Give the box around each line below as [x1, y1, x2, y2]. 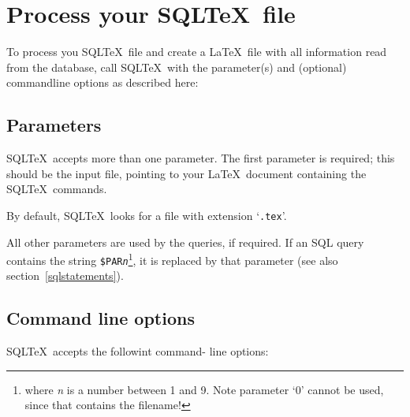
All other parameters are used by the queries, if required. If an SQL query [6, 233, 364, 250]
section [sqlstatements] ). [6, 267, 124, 284]
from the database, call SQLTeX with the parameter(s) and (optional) [6, 58, 347, 75]
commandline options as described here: [6, 74, 199, 91]
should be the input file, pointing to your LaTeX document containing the [6, 165, 367, 181]
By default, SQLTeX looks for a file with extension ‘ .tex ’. [6, 207, 287, 223]
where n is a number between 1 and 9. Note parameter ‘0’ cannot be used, [24, 381, 384, 397]
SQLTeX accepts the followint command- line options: [6, 343, 269, 359]
